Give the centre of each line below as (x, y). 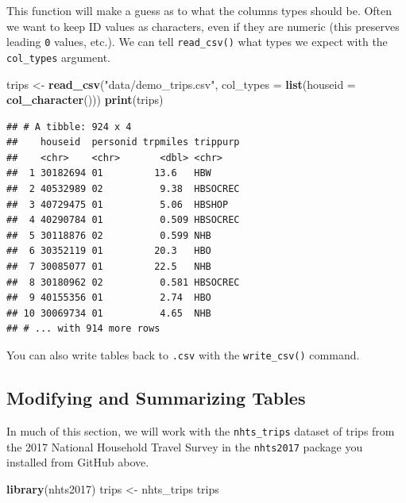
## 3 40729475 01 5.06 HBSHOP (118, 204)
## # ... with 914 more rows (83, 329)
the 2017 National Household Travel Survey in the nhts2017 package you (185, 446)
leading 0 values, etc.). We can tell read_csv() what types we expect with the (197, 42)
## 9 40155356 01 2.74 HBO (109, 298)
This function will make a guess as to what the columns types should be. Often (199, 10)
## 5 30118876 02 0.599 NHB (109, 235)
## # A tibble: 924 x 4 (69, 127)
